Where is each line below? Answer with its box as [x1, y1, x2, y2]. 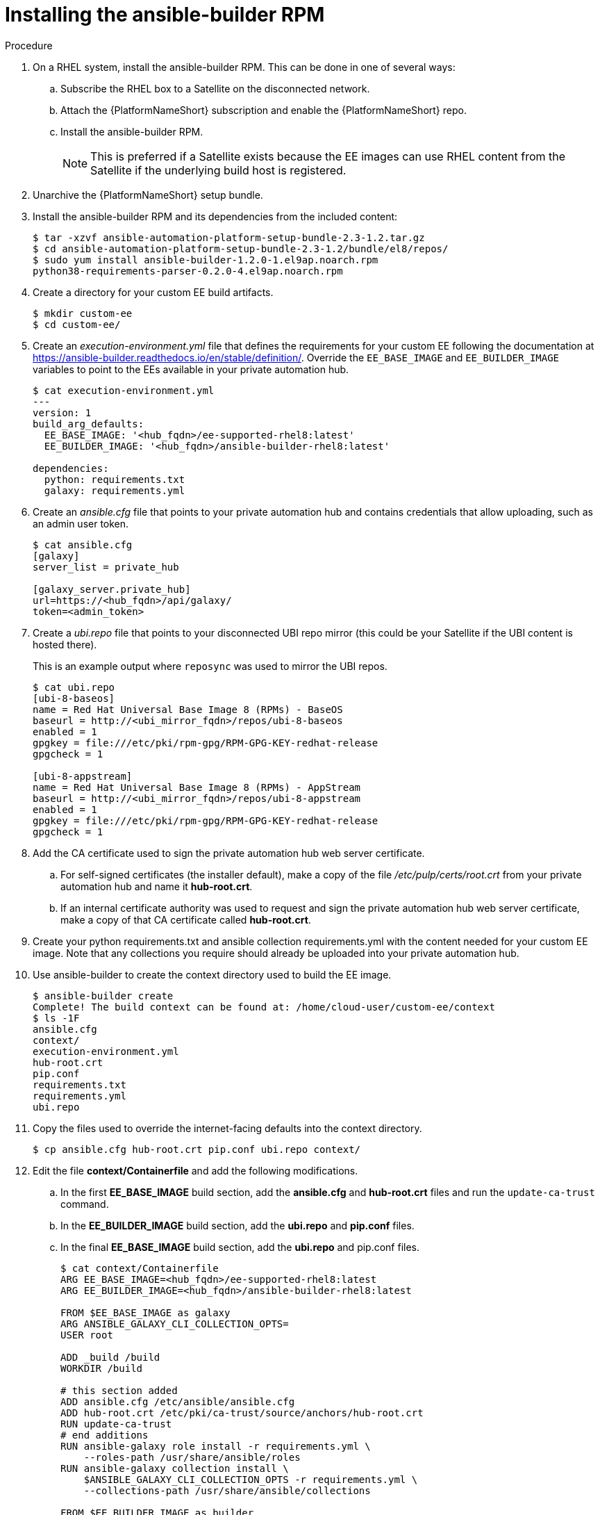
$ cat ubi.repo [33, 681, 115, 693]
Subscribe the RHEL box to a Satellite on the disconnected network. [60, 82, 370, 95]
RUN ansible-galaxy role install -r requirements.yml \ [60, 1440, 371, 1452]
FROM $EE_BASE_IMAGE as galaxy [60, 1307, 231, 1318]
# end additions [60, 1429, 149, 1441]
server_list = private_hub [33, 561, 179, 573]
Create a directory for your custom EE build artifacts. [33, 286, 274, 298]
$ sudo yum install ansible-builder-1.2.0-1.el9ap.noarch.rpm [33, 254, 378, 265]
